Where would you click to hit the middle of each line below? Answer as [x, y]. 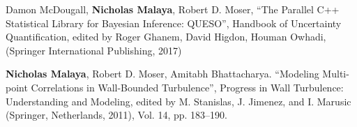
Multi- [336, 74]
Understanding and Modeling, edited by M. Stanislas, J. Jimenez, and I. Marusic [178, 101]
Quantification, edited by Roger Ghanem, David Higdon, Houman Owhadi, [166, 37]
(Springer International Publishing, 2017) [94, 50]
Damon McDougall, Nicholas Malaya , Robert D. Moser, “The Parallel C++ [173, 9]
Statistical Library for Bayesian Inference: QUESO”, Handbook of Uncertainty [174, 23]
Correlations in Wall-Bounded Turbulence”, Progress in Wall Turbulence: [187, 87]
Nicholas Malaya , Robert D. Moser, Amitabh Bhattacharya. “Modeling [162, 74]
